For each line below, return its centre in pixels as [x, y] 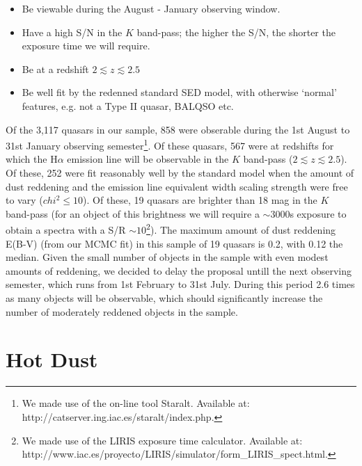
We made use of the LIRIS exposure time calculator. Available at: [162, 440]
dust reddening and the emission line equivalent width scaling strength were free [177, 186]
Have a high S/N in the [72, 32]
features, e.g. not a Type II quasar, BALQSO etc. [128, 105]
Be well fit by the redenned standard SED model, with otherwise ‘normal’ [179, 92]
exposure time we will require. [86, 46]
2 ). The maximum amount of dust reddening [241, 229]
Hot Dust [52, 359]
